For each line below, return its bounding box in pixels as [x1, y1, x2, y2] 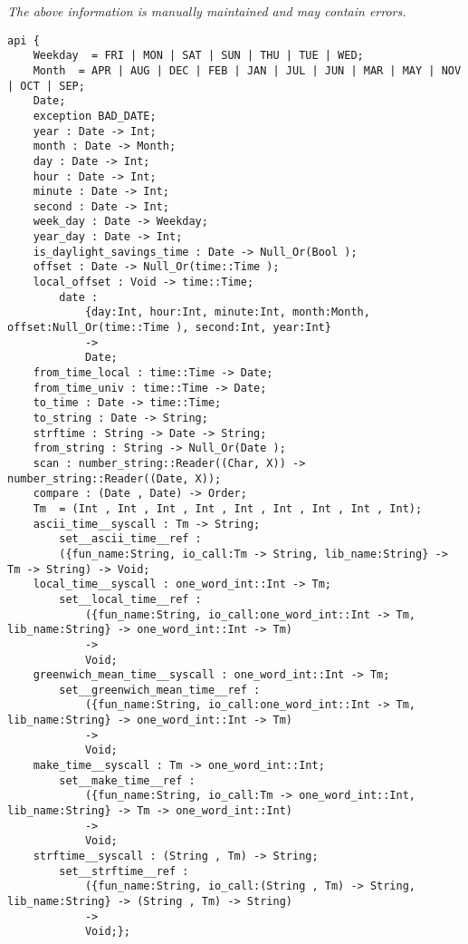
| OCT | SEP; [7, 79, 85, 92]
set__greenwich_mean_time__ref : [59, 683, 261, 696]
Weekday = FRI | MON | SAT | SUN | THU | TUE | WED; [33, 49, 364, 63]
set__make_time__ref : [59, 774, 196, 787]
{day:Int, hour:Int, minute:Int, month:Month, [84, 306, 370, 319]
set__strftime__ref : [59, 864, 189, 878]
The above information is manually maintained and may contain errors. [7, 2, 406, 20]
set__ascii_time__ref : [59, 532, 202, 546]
